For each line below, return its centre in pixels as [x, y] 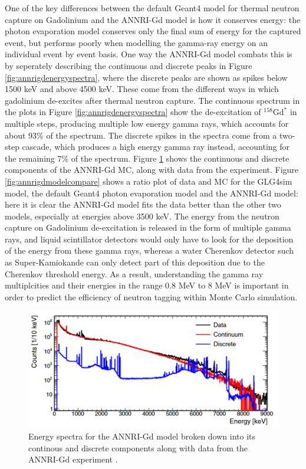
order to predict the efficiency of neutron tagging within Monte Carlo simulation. [151, 296]
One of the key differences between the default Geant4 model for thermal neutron [152, 8]
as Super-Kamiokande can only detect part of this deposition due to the [135, 262]
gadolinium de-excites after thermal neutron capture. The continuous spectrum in [152, 100]
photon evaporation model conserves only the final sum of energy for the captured [153, 31]
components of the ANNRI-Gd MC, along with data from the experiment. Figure [152, 170]
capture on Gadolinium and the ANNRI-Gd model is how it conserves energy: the [153, 19]
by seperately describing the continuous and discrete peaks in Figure [129, 65]
